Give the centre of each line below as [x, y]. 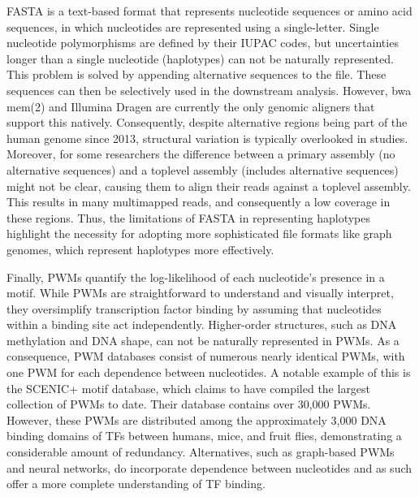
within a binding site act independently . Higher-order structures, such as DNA [202, 324]
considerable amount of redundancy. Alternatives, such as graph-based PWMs [201, 452]
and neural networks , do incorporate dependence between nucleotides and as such [209, 467]
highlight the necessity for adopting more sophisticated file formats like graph [199, 233]
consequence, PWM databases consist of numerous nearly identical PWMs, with [206, 356]
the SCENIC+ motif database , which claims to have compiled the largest [189, 388]
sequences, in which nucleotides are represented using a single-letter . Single [193, 26]
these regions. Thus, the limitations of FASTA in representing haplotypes [189, 217]
